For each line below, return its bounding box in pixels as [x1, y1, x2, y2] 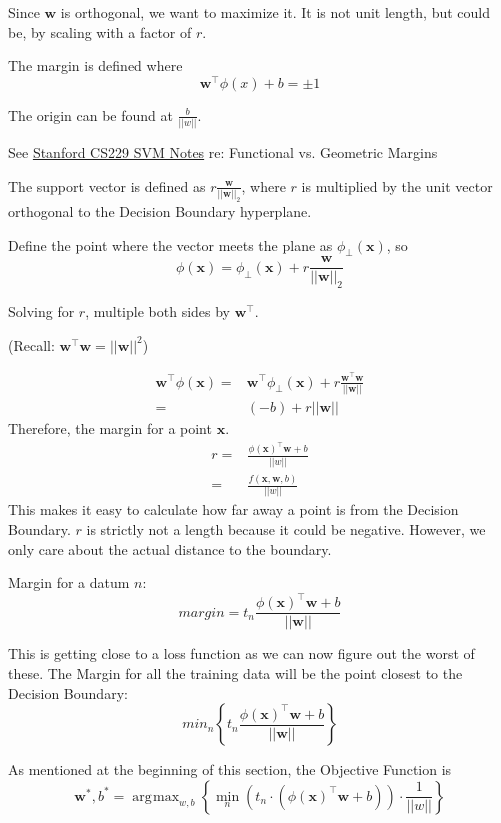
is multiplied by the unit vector [301, 175, 493, 196]
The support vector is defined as [8, 175, 206, 196]
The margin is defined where [8, 55, 183, 76]
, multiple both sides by [85, 301, 231, 322]
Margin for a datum [8, 572, 130, 593]
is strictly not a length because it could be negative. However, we [86, 518, 486, 539]
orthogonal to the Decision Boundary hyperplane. [8, 201, 312, 222]
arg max [132, 789, 180, 804]
